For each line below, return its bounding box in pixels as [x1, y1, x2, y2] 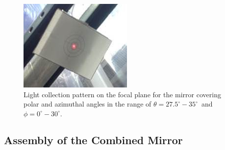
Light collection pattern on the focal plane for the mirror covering [24, 89, 221, 99]
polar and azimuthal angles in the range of [24, 99, 151, 109]
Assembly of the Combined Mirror [4, 132, 183, 147]
